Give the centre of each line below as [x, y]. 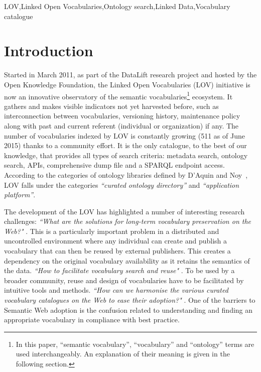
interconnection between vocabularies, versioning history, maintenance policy [122, 116]
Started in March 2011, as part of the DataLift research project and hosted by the [130, 75]
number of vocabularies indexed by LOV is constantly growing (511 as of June [124, 135]
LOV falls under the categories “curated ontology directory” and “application [122, 184]
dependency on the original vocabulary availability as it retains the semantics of [127, 260]
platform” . [20, 195]
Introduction [49, 50]
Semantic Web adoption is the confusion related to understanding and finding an [128, 309]
